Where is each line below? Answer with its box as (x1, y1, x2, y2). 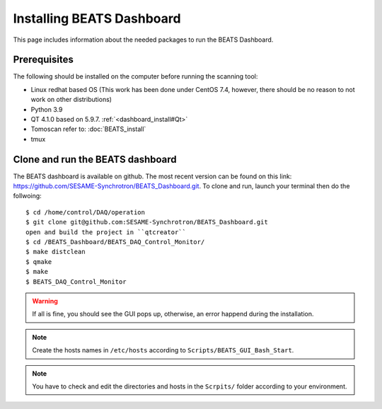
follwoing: (13, 192, 42, 200)
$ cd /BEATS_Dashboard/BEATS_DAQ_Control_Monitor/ (25, 238, 205, 246)
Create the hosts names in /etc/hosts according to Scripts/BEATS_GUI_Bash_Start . (32, 346, 294, 355)
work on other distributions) (30, 96, 112, 104)
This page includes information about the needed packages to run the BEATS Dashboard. (13, 35, 274, 44)
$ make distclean (25, 248, 86, 256)
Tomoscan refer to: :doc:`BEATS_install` (30, 125, 146, 134)
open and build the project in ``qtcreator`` (25, 228, 187, 236)
